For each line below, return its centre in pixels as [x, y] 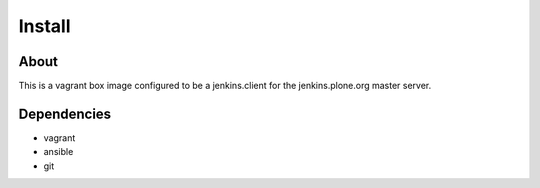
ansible [58, 152]
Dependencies [65, 113]
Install [44, 26]
